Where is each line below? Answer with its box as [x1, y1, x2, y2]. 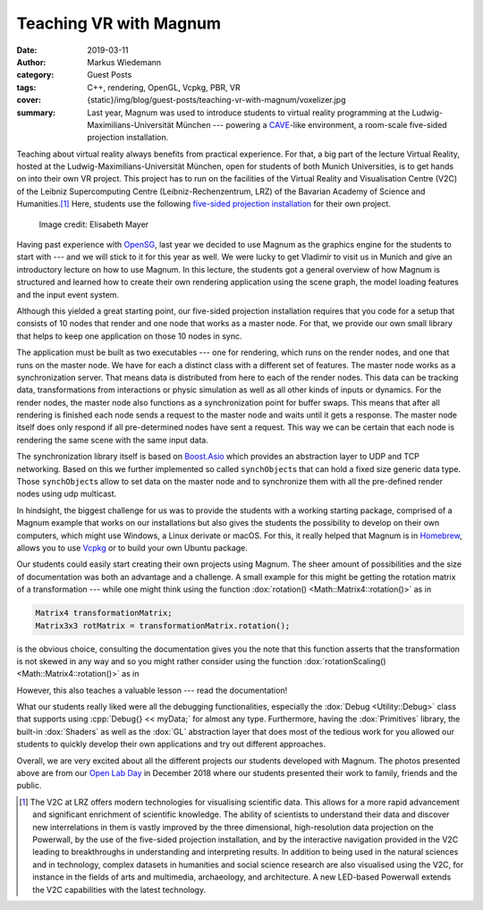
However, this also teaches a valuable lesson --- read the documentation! [16, 685, 288, 695]
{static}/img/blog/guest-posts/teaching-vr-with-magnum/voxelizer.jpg [87, 95, 346, 105]
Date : [16, 45, 38, 55]
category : [16, 70, 55, 80]
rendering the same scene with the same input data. [16, 434, 209, 445]
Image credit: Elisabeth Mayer [38, 219, 149, 230]
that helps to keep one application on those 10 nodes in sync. [16, 331, 242, 341]
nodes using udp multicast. [16, 488, 117, 500]
